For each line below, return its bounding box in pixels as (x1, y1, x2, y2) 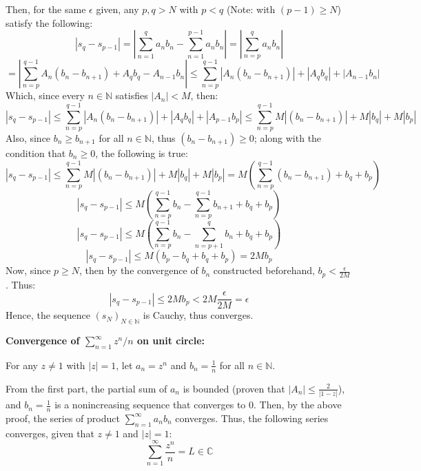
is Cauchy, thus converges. (143, 308, 254, 322)
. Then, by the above (254, 397, 342, 412)
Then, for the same (6, 2, 86, 16)
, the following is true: (95, 145, 188, 160)
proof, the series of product (6, 410, 120, 425)
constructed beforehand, (213, 263, 315, 278)
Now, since (6, 263, 51, 278)
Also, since (6, 130, 51, 145)
